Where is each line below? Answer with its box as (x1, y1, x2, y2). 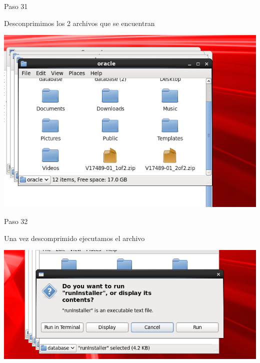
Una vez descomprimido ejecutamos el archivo (4, 232, 145, 243)
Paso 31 (4, 1, 28, 11)
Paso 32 (4, 216, 28, 226)
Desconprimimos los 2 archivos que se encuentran (4, 17, 155, 28)
